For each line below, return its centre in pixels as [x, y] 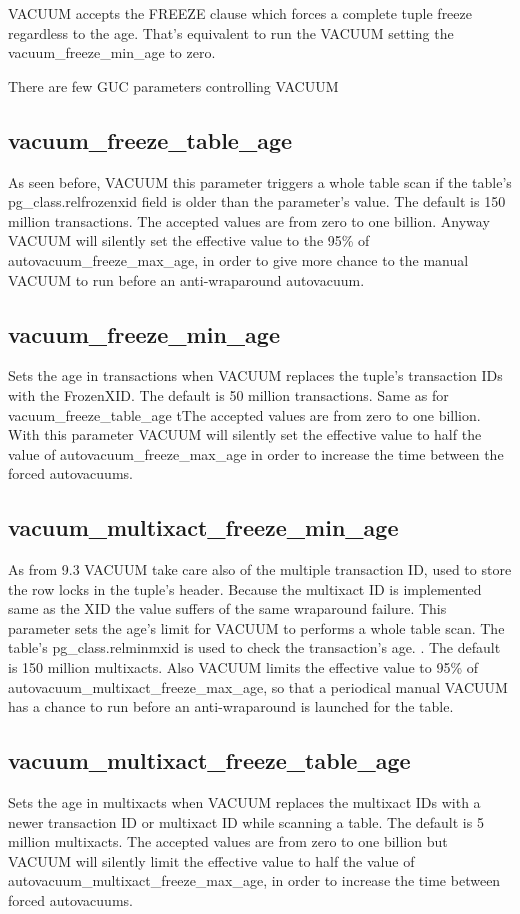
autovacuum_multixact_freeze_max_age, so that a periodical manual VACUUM [258, 686]
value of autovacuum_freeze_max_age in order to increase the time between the [256, 453]
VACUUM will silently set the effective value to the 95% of [189, 240]
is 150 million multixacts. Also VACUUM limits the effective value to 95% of [243, 667]
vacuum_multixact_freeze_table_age [209, 760]
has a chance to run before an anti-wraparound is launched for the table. [231, 706]
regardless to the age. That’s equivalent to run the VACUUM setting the [231, 32]
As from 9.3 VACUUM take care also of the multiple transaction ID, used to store [260, 569]
